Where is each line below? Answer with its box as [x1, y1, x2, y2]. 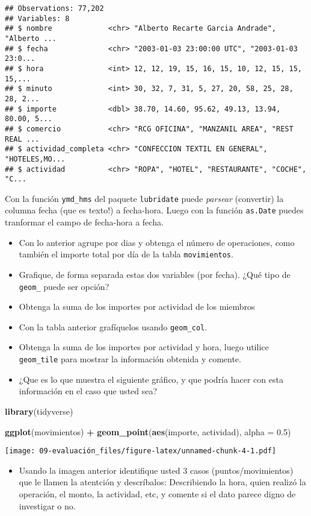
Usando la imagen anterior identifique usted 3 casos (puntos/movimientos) [19, 464, 294, 476]
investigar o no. [19, 499, 76, 512]
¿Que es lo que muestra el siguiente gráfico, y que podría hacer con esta [19, 373, 283, 385]
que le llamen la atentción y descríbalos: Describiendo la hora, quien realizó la [19, 476, 306, 488]
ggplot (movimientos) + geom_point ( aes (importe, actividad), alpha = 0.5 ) [5, 425, 291, 438]
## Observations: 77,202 [5, 4, 104, 13]
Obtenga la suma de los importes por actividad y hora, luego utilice [19, 341, 269, 353]
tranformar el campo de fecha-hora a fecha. [5, 216, 164, 228]
